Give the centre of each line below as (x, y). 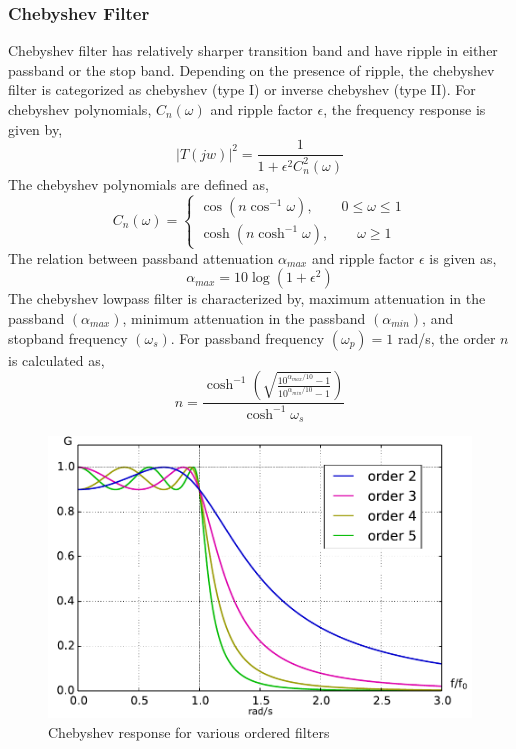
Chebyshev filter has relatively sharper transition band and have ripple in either (253, 50)
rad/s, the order (446, 337)
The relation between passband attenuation (141, 257)
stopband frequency (68, 337)
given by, (35, 128)
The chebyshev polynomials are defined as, (138, 183)
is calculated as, (56, 359)
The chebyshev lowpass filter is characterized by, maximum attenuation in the (247, 298)
